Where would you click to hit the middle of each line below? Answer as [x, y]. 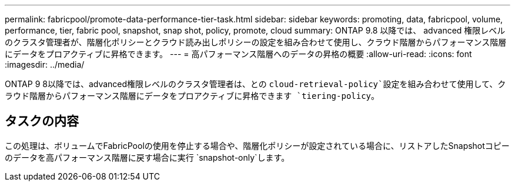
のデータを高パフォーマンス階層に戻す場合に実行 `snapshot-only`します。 [147, 157]
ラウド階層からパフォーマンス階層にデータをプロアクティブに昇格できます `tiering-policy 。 [192, 96]
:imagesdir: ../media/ [45, 64]
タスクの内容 [42, 121]
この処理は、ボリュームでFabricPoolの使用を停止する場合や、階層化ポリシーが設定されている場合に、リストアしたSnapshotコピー [257, 145]
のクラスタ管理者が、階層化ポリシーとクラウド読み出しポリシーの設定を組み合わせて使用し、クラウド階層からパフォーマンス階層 [256, 42]
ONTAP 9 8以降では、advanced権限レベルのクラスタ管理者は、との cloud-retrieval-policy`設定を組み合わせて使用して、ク [255, 84]
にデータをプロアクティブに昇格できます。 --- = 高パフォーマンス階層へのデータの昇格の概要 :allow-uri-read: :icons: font [238, 54]
